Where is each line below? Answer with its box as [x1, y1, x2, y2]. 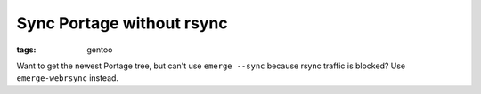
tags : [16, 44, 37, 55]
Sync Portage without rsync [16, 13, 228, 33]
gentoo [86, 44, 113, 55]
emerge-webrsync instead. [16, 73, 119, 83]
